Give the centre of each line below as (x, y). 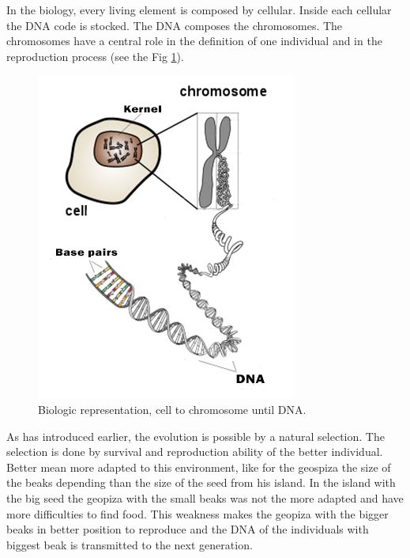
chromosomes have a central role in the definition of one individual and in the (194, 41)
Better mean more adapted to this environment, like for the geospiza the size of (199, 467)
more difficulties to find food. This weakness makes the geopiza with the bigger (197, 513)
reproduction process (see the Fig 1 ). (95, 56)
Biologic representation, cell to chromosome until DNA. (172, 409)
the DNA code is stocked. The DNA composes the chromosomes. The (175, 25)
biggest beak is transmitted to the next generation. (130, 544)
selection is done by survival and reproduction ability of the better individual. (195, 452)
